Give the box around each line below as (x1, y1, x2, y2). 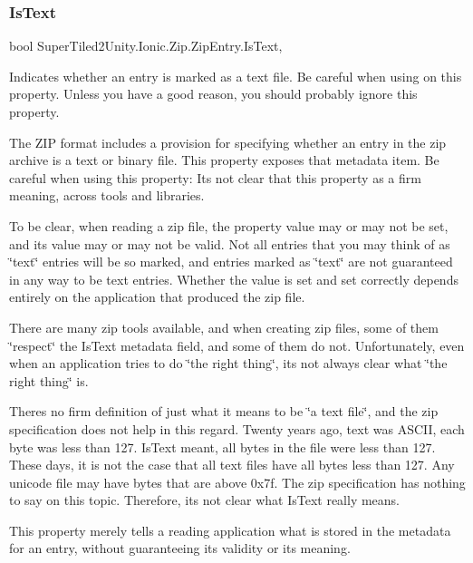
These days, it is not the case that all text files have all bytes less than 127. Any (9, 455, 455, 474)
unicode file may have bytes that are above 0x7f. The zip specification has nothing (9, 472, 466, 491)
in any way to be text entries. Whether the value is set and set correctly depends (9, 269, 459, 288)
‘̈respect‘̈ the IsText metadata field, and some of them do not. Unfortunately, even (9, 335, 465, 354)
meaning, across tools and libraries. (9, 186, 205, 205)
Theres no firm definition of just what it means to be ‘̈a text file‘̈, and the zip (9, 402, 439, 421)
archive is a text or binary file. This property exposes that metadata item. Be (9, 150, 439, 170)
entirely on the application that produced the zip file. (9, 287, 305, 306)
